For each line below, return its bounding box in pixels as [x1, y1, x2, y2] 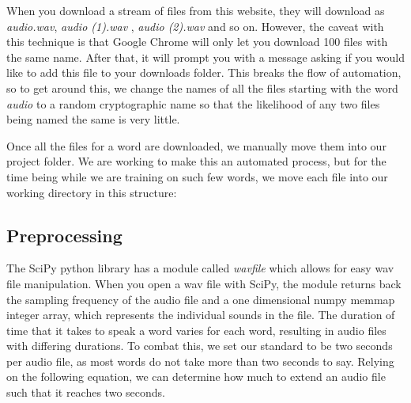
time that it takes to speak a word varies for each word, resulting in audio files [6, 321, 386, 338]
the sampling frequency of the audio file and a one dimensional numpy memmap [6, 291, 395, 307]
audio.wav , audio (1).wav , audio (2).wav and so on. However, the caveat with [6, 17, 384, 34]
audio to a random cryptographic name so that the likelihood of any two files [6, 95, 380, 112]
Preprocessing [6, 222, 123, 247]
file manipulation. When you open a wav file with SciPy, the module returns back [6, 275, 402, 291]
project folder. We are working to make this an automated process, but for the [6, 153, 386, 169]
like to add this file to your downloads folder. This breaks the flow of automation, [6, 64, 402, 81]
